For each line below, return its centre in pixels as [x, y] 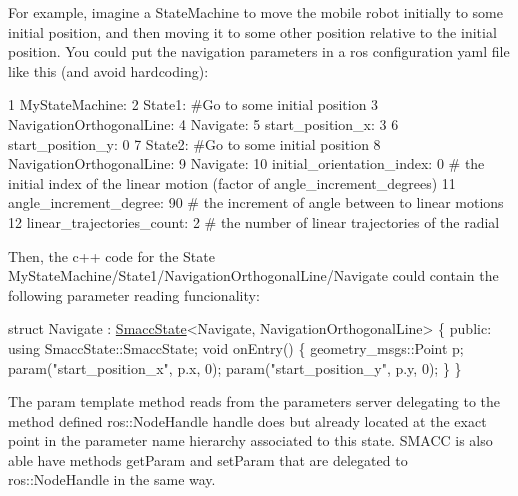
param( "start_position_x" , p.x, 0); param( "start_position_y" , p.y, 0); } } [235, 367]
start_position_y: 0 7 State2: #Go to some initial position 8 [194, 143]
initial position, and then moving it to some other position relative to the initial [252, 31]
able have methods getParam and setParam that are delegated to [208, 459]
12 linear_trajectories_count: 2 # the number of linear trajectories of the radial [254, 221]
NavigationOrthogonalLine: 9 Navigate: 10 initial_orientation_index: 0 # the [246, 163]
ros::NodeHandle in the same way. [112, 479]
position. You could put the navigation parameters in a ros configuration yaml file [259, 51]
